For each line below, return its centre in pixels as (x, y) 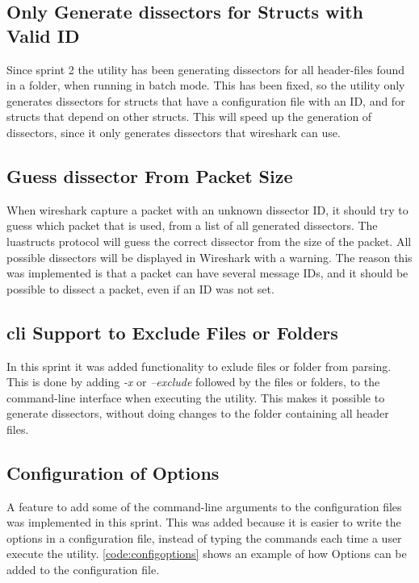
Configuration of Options (113, 472)
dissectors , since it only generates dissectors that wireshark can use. (174, 132)
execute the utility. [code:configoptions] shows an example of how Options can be (207, 554)
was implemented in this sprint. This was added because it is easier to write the (204, 522)
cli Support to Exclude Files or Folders (172, 332)
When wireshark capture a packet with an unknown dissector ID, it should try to (207, 209)
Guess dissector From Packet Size (150, 175)
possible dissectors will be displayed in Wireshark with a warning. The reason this (209, 257)
